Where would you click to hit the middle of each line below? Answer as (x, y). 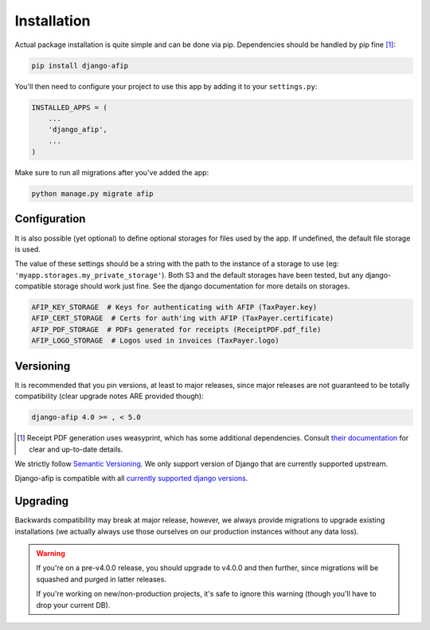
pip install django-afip (80, 65)
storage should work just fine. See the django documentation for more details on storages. (201, 286)
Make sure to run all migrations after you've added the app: (112, 173)
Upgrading (42, 501)
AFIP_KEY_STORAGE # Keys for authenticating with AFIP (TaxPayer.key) (174, 307)
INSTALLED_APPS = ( (69, 107)
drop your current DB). (73, 605)
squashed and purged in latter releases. (102, 579)
